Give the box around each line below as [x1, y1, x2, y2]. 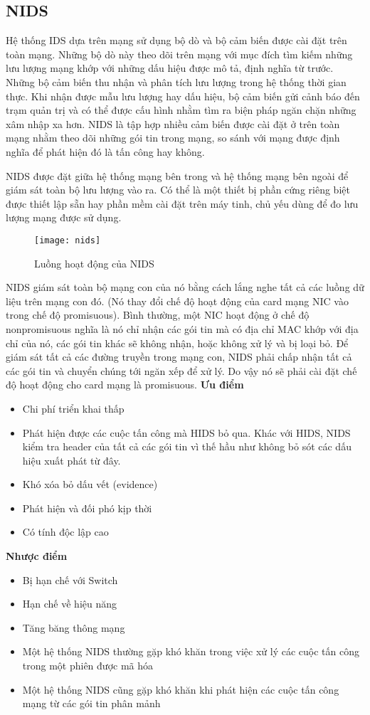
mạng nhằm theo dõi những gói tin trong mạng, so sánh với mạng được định [6, 130, 340, 145]
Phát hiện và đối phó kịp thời [22, 500, 152, 515]
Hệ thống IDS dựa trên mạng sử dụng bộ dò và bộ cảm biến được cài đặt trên [6, 33, 347, 48]
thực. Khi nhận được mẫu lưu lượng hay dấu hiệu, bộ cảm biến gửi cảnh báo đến [6, 88, 360, 103]
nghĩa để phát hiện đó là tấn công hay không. [6, 144, 205, 159]
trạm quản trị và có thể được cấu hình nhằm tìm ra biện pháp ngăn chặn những [6, 102, 356, 117]
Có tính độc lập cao [22, 524, 109, 539]
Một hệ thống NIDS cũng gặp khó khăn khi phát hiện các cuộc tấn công [22, 682, 339, 697]
